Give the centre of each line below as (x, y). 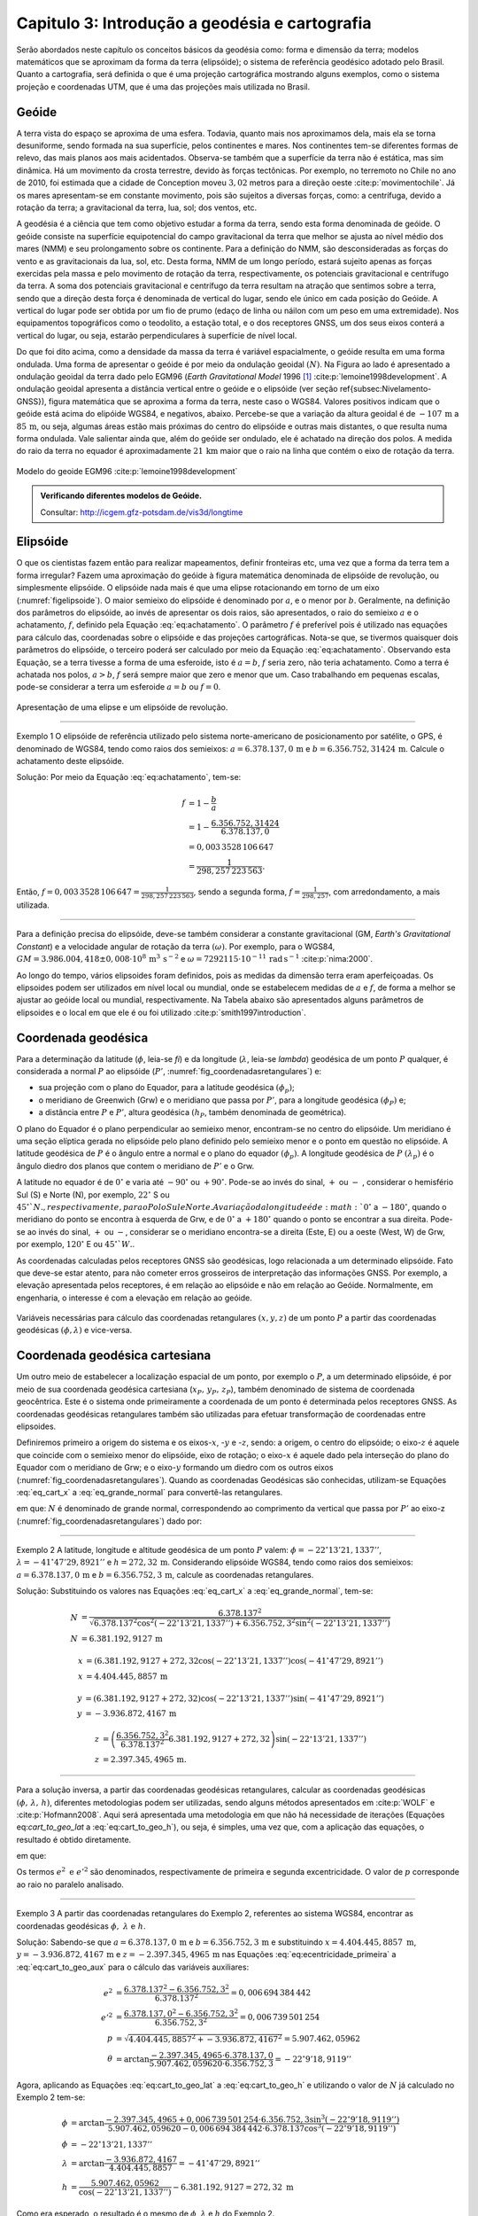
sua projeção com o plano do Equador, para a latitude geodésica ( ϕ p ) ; (167, 1088)
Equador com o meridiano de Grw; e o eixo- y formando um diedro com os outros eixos (175, 1468)
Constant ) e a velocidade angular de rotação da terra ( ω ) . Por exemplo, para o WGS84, (176, 946)
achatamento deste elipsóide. (70, 761)
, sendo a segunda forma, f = (247, 892)
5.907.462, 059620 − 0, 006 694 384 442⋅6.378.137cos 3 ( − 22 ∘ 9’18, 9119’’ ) (252, 2127)
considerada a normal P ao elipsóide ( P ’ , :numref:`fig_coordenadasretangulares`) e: (169, 1072)
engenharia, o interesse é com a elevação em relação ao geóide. (134, 1298)
